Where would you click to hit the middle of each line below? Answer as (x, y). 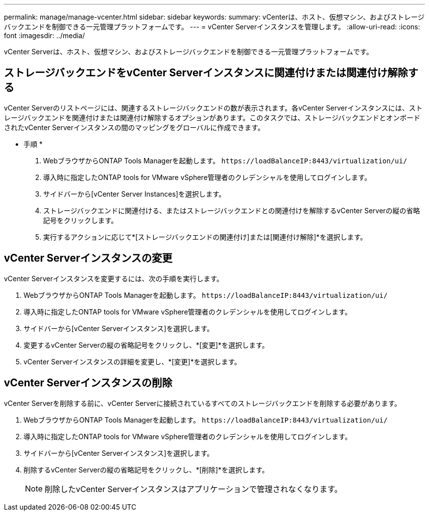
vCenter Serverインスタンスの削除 (88, 383)
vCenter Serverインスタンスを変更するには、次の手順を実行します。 (114, 278)
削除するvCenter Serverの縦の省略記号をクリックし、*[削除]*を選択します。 (146, 470)
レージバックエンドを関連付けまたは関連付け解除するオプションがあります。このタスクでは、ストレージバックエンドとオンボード (212, 117)
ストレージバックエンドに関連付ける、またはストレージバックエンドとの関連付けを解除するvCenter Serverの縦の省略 (232, 210)
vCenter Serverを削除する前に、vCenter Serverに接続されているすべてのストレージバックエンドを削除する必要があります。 (203, 403)
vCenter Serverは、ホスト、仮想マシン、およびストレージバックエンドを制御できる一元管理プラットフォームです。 (189, 52)
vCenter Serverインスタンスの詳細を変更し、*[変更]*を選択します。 (132, 361)
